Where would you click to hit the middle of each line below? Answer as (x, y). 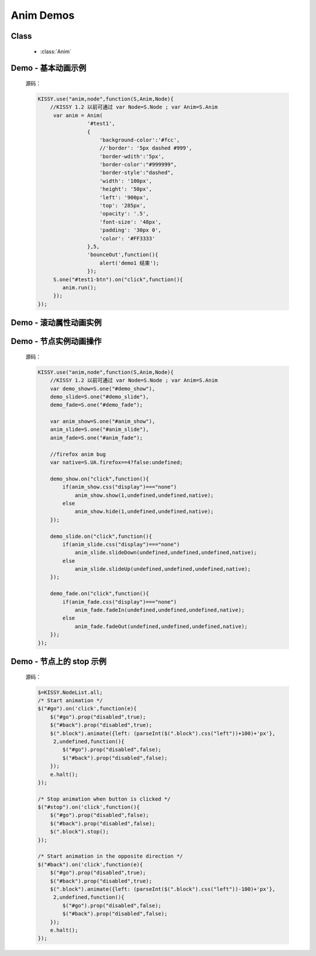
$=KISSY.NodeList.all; (70, 692)
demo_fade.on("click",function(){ (99, 594)
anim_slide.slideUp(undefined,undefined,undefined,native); (163, 569)
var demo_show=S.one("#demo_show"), (102, 389)
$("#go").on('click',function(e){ (87, 709)
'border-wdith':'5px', (132, 156)
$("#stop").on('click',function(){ (89, 807)
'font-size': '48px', (130, 222)
